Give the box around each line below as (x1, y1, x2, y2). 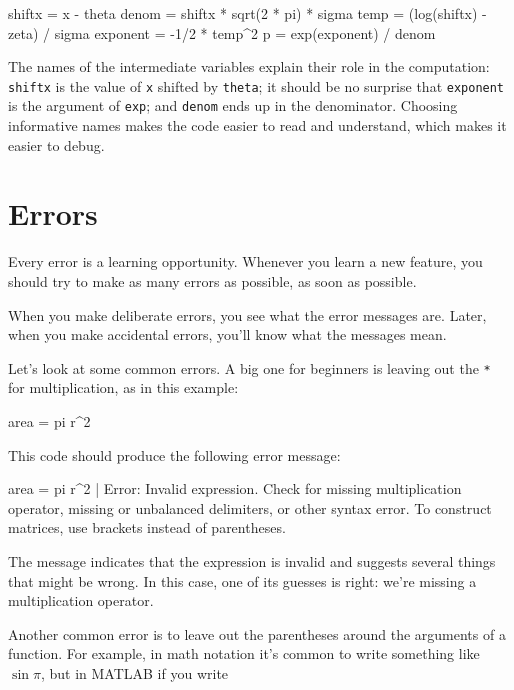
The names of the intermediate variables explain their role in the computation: (8, 56, 490, 77)
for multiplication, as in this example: (8, 377, 239, 398)
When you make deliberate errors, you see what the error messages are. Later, (8, 304, 487, 325)
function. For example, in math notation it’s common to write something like (8, 643, 480, 664)
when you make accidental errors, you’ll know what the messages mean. (8, 324, 447, 345)
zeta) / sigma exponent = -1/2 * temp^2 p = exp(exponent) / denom (8, 22, 436, 43)
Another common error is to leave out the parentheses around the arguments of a (8, 623, 506, 644)
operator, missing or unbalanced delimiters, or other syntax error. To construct (8, 497, 492, 518)
